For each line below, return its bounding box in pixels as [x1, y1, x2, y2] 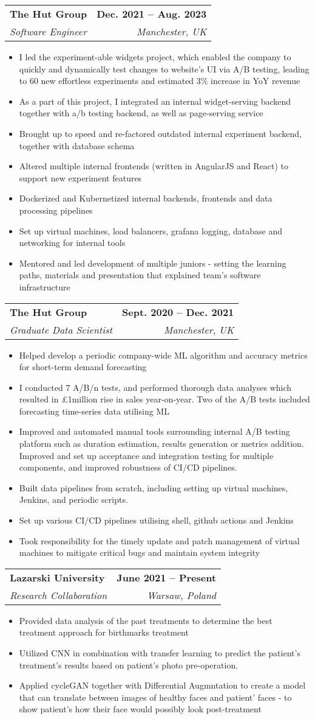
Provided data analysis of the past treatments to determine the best [19, 614, 273, 626]
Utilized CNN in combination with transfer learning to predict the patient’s [19, 647, 300, 659]
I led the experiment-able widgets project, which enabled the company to [19, 51, 291, 63]
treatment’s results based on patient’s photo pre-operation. [19, 658, 239, 671]
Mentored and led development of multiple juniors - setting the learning [19, 256, 286, 269]
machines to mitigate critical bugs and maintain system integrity [19, 546, 260, 559]
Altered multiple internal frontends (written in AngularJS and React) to [19, 160, 289, 172]
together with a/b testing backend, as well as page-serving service [19, 107, 263, 119]
